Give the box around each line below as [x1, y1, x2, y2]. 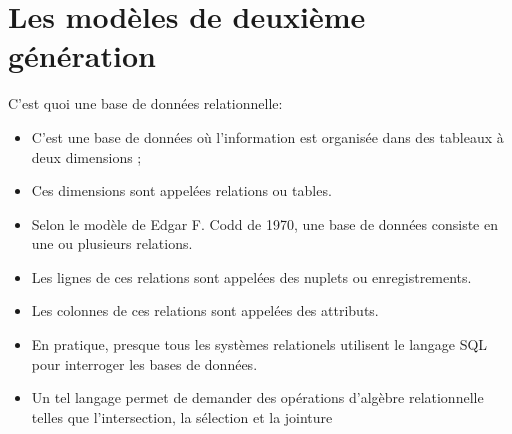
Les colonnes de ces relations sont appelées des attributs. [31, 300, 379, 321]
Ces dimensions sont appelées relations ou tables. [31, 180, 332, 201]
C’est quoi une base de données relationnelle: [8, 93, 283, 114]
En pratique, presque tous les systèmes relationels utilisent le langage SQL [31, 334, 488, 355]
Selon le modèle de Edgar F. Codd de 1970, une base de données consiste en [31, 213, 498, 234]
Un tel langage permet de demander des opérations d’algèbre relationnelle [31, 387, 484, 408]
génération [8, 35, 156, 76]
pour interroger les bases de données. [31, 353, 258, 374]
